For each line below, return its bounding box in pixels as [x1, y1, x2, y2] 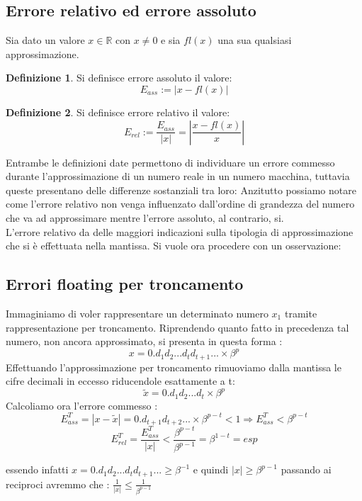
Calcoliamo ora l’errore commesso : [6, 398, 158, 412]
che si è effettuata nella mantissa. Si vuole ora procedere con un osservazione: [6, 238, 341, 253]
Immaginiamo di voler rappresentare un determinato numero [6, 305, 268, 320]
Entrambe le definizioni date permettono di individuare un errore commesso [6, 154, 335, 169]
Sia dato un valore [6, 33, 85, 47]
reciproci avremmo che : [6, 476, 110, 491]
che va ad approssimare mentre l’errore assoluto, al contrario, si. [6, 210, 284, 225]
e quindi [193, 462, 229, 477]
